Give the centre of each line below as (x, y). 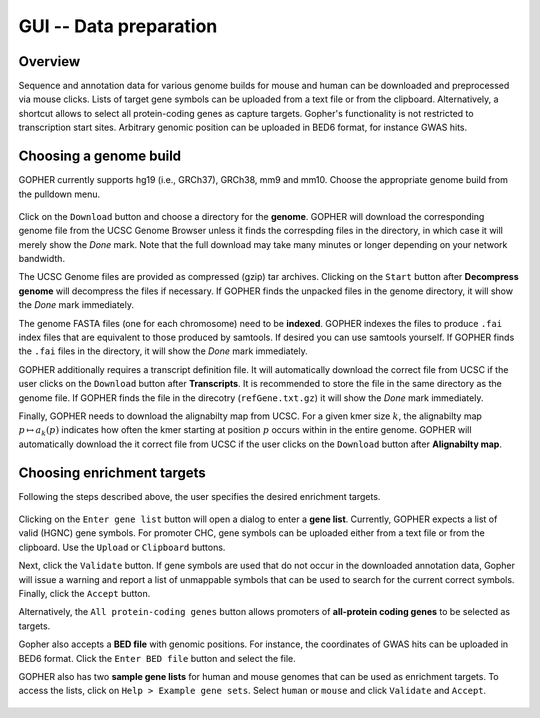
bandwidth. (41, 259)
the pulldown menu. (59, 194)
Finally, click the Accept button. (84, 594)
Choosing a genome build (100, 156)
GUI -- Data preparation (118, 26)
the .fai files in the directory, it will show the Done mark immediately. (163, 351)
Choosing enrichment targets (112, 472)
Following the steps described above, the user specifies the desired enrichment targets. (199, 496)
